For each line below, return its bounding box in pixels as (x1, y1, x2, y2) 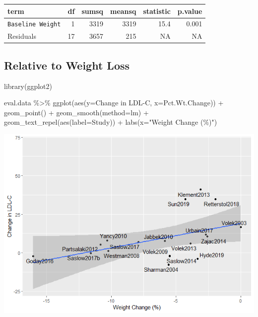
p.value (177, 5, 202, 16)
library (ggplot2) (4, 80, 52, 91)
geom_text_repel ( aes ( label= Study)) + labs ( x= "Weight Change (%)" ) (4, 117, 217, 127)
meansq (110, 5, 136, 16)
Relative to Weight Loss (4, 57, 130, 73)
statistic (143, 5, 171, 16)
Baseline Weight (7, 21, 61, 28)
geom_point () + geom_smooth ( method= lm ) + (4, 107, 149, 117)
